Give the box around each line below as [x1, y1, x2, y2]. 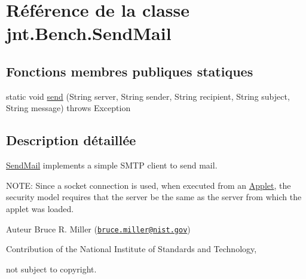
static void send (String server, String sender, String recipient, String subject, [6, 90, 290, 102]
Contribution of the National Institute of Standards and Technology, [6, 243, 257, 255]
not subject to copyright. [6, 262, 97, 275]
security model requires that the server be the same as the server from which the [6, 191, 302, 203]
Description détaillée [6, 131, 136, 149]
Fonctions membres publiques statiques [6, 62, 253, 80]
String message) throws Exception [6, 102, 131, 114]
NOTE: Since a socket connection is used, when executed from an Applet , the [6, 179, 291, 191]
